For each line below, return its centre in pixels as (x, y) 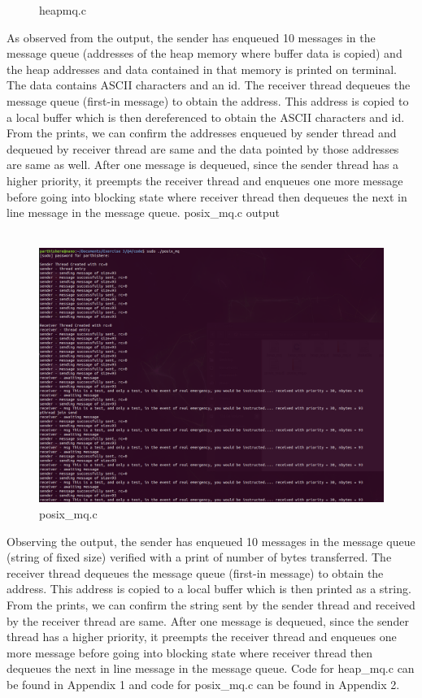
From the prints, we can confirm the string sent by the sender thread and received (211, 604)
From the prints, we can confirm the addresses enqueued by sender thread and (202, 133)
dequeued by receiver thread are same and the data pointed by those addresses (203, 148)
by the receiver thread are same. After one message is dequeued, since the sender (208, 620)
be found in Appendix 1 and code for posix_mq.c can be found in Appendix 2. (203, 684)
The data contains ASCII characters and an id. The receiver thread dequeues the (209, 85)
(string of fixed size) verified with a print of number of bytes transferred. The (199, 557)
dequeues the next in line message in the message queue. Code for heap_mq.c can (211, 668)
